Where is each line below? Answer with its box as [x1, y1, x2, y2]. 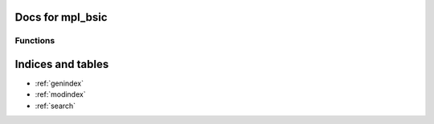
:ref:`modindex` [35, 90, 86, 99]
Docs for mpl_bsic [14, 10, 108, 24]
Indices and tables [14, 58, 109, 71]
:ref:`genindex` [35, 78, 84, 88]
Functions [14, 35, 55, 46]
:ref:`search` [35, 101, 76, 110]
